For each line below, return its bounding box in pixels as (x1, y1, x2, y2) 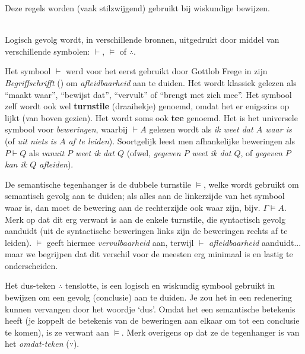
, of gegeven (240, 146, 282, 159)
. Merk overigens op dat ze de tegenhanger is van (121, 325, 300, 338)
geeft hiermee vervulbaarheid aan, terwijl (46, 236, 194, 248)
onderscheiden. (5, 259, 58, 271)
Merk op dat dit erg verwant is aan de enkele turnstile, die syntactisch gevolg (5, 213, 285, 225)
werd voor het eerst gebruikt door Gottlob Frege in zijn (66, 65, 268, 77)
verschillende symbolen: (5, 45, 90, 57)
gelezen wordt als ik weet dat (149, 123, 253, 135)
